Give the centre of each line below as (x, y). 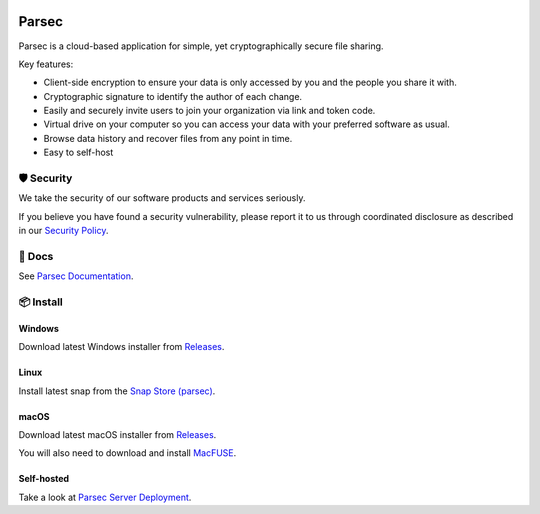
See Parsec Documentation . (76, 276)
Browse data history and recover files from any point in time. (168, 138)
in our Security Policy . (63, 231)
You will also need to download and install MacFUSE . (127, 453)
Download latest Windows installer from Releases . (121, 347)
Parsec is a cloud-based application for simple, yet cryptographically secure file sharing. (201, 46)
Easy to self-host (78, 152)
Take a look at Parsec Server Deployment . (105, 497)
